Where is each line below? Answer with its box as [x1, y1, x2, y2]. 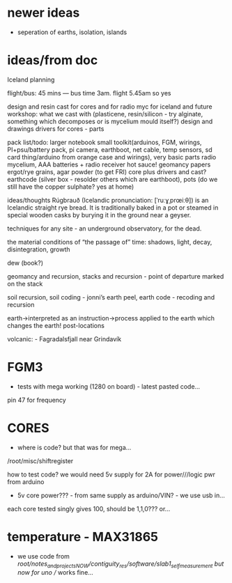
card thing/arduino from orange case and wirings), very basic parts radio [7, 153, 217, 161]
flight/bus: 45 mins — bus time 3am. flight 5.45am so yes [7, 88, 171, 97]
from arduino [7, 477, 45, 485]
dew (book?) [7, 258, 44, 267]
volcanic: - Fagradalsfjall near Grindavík [7, 334, 122, 343]
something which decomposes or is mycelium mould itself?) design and [7, 117, 213, 125]
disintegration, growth [7, 245, 71, 254]
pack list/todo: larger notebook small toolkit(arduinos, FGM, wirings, [7, 138, 202, 146]
